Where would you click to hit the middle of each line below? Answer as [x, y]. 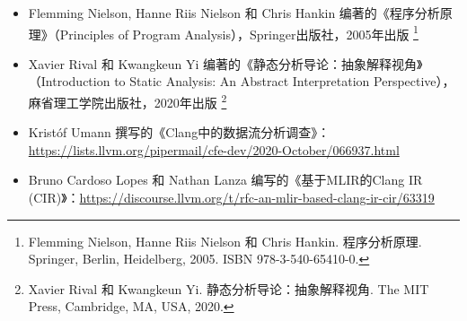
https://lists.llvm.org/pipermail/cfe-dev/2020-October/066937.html [214, 149]
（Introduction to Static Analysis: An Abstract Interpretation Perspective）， [242, 81]
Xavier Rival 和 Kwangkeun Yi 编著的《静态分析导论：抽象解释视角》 [225, 63]
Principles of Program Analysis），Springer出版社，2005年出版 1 [239, 32]
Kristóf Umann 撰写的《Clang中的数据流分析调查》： [179, 132]
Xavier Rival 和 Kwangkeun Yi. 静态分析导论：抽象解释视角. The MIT [229, 288]
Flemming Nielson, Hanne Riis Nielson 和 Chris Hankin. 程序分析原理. [225, 241]
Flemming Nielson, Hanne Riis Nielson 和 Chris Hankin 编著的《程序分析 [234, 13]
